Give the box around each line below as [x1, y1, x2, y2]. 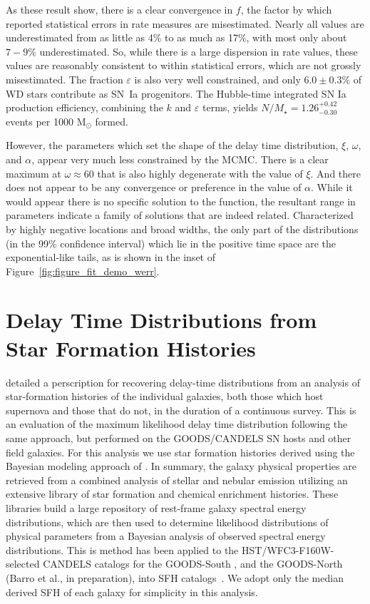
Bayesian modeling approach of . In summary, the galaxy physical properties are [6, 459, 356, 474]
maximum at [6, 165, 61, 180]
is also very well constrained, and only [134, 71, 301, 86]
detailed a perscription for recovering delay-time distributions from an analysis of [6, 374, 360, 389]
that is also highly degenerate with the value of [97, 165, 303, 180]
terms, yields [202, 100, 258, 115]
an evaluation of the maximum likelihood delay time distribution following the [6, 416, 348, 431]
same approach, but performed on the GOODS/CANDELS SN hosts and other [6, 430, 351, 445]
